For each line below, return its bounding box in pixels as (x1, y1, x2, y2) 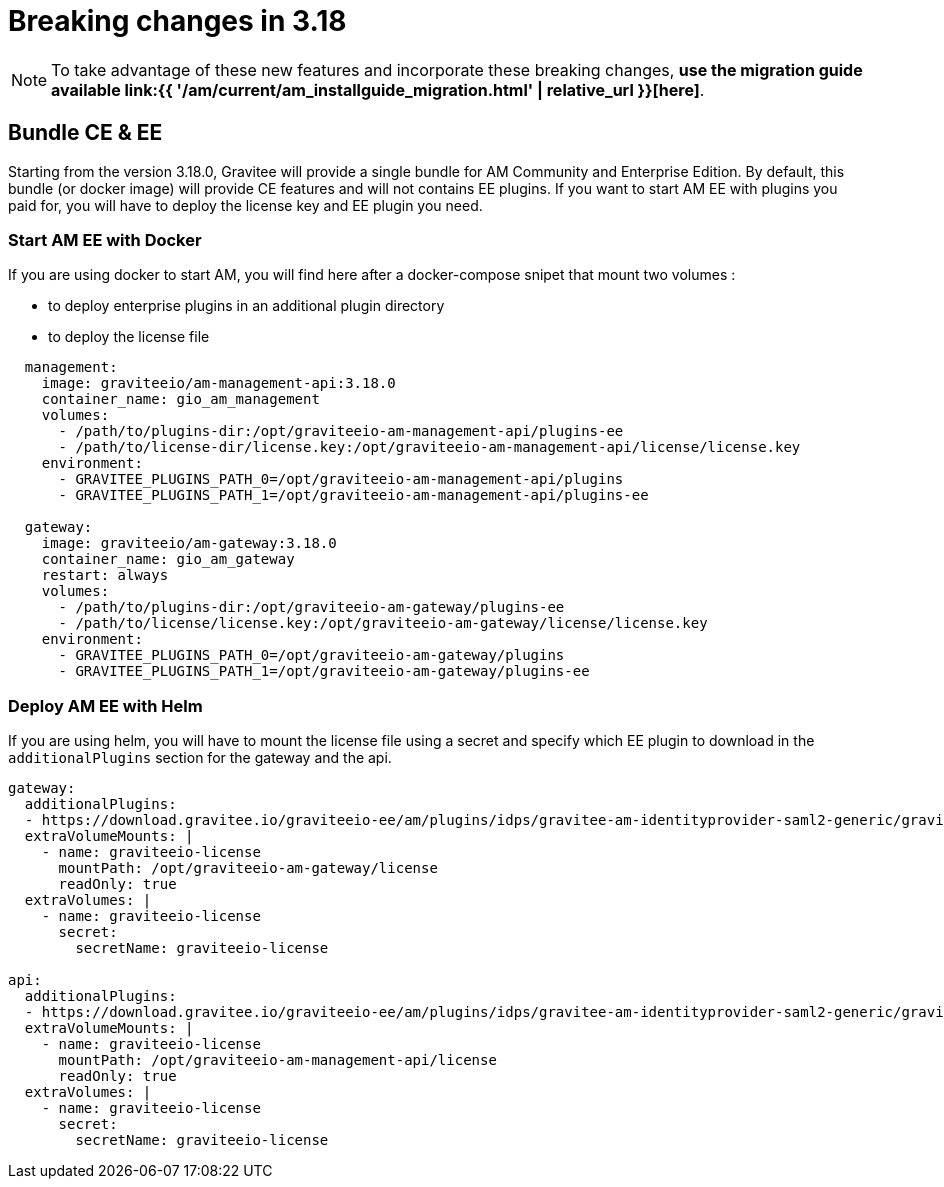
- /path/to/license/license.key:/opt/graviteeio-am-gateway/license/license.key (58, 615, 708, 632)
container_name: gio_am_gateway (41, 551, 295, 568)
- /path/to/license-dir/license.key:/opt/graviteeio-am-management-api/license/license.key (58, 439, 801, 456)
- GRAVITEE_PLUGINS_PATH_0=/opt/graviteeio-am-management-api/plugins (58, 471, 624, 488)
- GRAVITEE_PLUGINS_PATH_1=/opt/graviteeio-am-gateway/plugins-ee (58, 663, 590, 680)
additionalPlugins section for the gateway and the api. (8, 749, 392, 767)
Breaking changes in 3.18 (8, 4, 347, 38)
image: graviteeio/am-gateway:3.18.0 (41, 535, 337, 552)
